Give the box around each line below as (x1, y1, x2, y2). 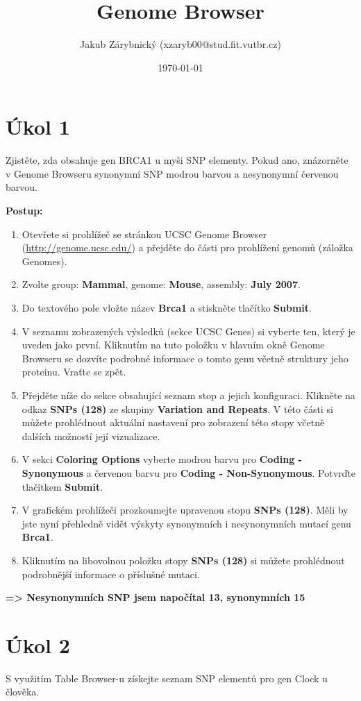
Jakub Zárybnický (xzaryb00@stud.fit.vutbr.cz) (80, 37, 281, 51)
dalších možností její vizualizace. (22, 428, 160, 443)
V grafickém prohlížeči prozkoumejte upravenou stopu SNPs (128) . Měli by (22, 502, 349, 517)
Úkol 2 (6, 630, 70, 659)
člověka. (6, 684, 40, 699)
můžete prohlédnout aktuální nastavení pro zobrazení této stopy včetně (22, 415, 325, 430)
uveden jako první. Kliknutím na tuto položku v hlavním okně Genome (22, 337, 325, 352)
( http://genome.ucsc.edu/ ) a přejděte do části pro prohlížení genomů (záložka (22, 240, 353, 255)
